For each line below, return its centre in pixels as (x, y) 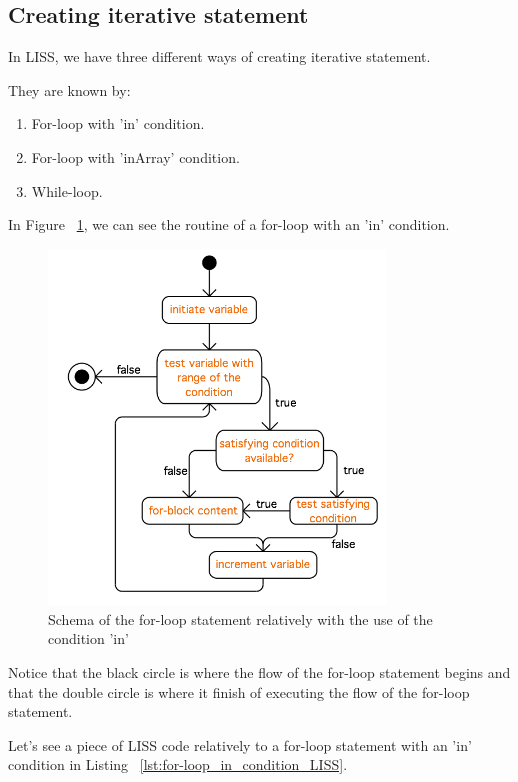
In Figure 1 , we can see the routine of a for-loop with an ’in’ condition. (229, 224)
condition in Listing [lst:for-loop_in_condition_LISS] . (178, 764)
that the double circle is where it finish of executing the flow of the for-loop (239, 691)
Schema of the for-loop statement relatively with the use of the (240, 618)
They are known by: (69, 89)
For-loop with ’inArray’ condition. (135, 156)
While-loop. (67, 190)
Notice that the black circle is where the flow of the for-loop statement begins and (259, 672)
